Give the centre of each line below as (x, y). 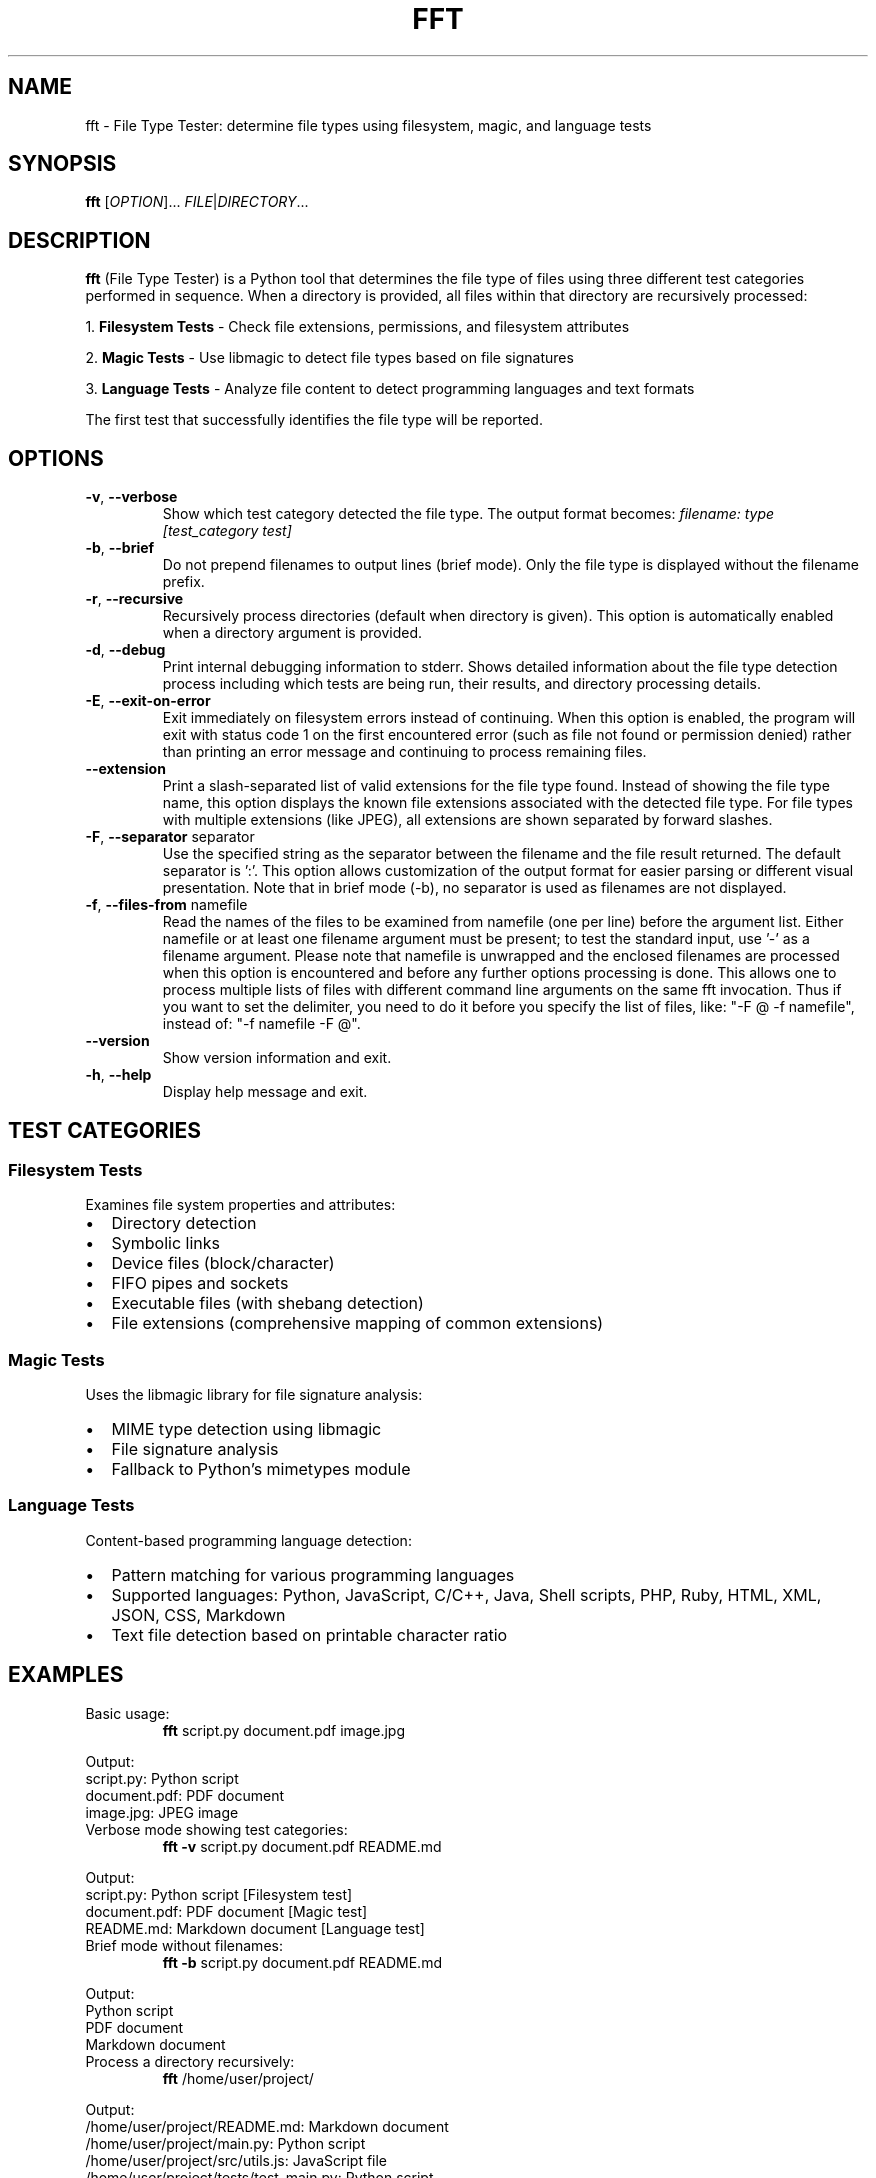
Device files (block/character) (223, 1263)
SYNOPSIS (62, 164)
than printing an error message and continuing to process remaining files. (404, 752)
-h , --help (118, 1075)
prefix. (183, 582)
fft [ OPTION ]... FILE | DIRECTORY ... (197, 202)
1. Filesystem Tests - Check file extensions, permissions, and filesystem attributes (357, 327)
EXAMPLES (66, 1675)
